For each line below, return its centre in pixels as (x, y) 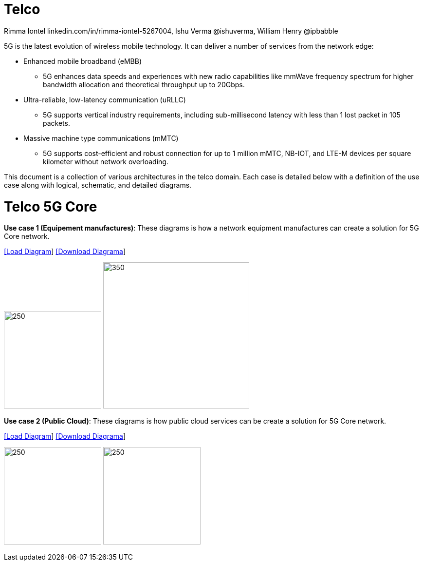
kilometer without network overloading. (106, 161)
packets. (56, 123)
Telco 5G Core (51, 206)
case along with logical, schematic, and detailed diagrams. (98, 185)
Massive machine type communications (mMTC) (101, 138)
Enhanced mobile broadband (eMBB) (83, 61)
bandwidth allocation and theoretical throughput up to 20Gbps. (144, 84)
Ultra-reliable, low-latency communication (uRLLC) (105, 99)
